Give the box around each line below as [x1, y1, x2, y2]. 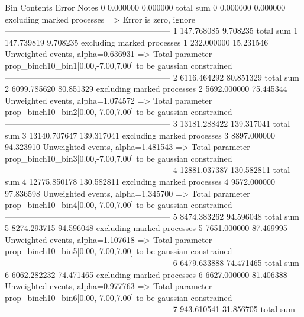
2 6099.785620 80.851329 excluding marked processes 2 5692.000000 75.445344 [5, 82, 287, 95]
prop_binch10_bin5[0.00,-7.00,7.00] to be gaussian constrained [5, 245, 232, 257]
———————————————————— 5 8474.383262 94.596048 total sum [5, 210, 299, 222]
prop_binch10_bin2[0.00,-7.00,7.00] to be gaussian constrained [5, 105, 232, 118]
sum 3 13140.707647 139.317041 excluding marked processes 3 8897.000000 [5, 129, 275, 141]
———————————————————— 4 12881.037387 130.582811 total [5, 164, 290, 176]
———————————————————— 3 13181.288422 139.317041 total [5, 117, 290, 129]
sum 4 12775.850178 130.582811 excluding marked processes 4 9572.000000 [5, 175, 275, 187]
